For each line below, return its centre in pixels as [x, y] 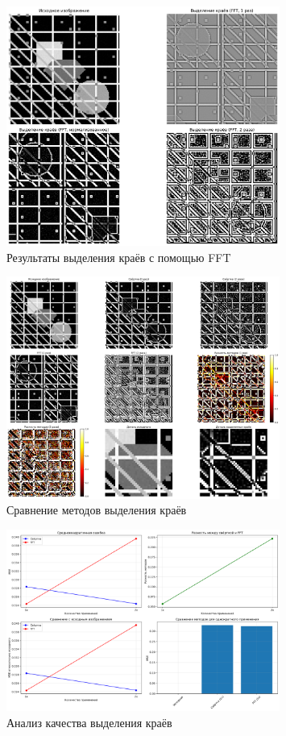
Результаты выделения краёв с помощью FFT [119, 257]
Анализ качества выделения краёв [89, 722]
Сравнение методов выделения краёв [97, 510]
